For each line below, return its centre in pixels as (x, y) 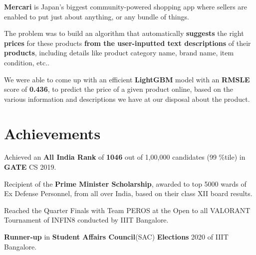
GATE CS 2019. (30, 167)
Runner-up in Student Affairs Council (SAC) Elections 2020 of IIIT (116, 237)
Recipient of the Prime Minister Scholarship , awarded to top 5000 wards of (125, 183)
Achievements (52, 133)
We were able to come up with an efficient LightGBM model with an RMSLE (127, 79)
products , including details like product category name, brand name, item (119, 53)
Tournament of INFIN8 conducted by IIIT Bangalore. (86, 220)
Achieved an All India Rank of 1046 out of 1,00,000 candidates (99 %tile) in (125, 157)
